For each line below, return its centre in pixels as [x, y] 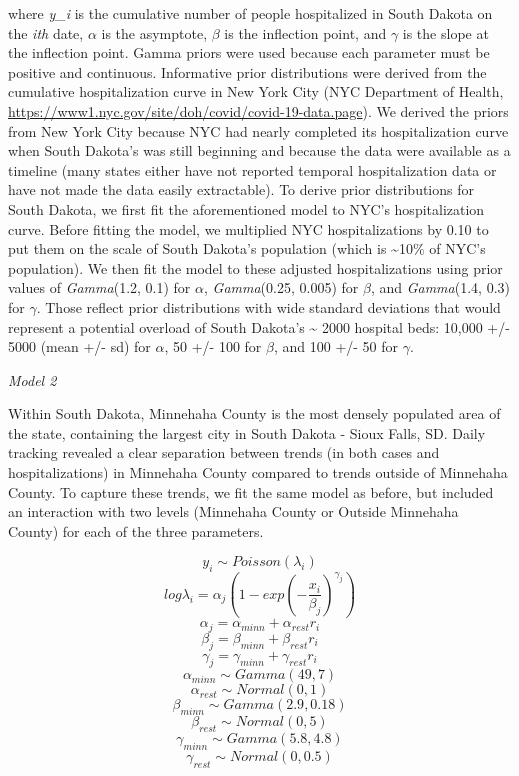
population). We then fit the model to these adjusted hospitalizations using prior [255, 267]
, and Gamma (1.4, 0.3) [440, 287]
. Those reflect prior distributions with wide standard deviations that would [268, 306]
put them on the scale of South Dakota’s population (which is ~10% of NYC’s [247, 248]
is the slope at [445, 32]
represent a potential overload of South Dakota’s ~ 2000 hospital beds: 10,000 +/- [259, 326]
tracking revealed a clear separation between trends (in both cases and [224, 452]
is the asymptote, [154, 32]
